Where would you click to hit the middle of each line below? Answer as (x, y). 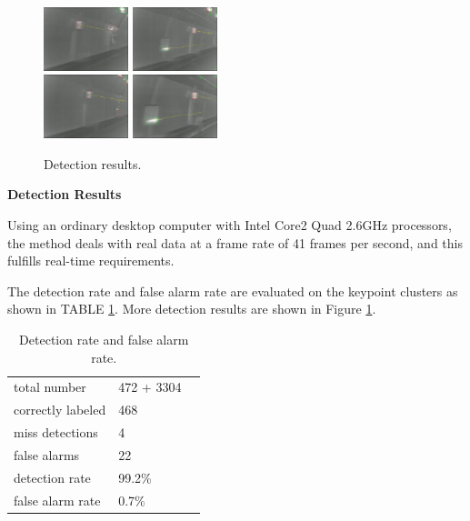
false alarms (47, 455)
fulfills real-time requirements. (91, 260)
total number (50, 387)
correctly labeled (60, 410)
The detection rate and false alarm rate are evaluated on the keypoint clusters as (233, 291)
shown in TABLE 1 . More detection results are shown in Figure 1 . (192, 309)
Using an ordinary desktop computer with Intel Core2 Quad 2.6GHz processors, (230, 225)
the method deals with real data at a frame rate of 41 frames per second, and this (235, 242)
